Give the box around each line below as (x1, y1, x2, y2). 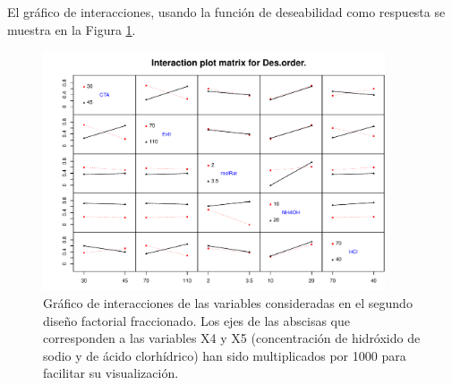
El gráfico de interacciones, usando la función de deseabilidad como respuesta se (7, 3, 446, 21)
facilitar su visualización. (43, 364, 179, 382)
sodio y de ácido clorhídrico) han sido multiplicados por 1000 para (43, 346, 406, 364)
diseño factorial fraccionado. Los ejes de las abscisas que (43, 311, 350, 329)
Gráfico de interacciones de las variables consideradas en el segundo (43, 293, 413, 312)
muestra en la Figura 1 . (7, 20, 136, 38)
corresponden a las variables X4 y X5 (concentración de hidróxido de (43, 329, 421, 347)
